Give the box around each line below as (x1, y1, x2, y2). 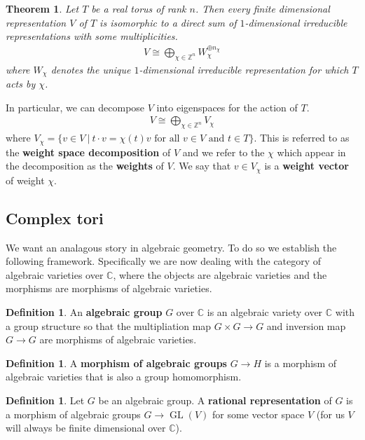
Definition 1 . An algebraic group (6, 304, 163, 319)
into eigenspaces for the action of (156, 99, 298, 114)
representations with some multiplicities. (6, 29, 178, 43)
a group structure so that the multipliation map (6, 318, 212, 333)
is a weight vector (264, 158, 349, 173)
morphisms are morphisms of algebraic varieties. (6, 281, 212, 296)
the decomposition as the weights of (6, 158, 164, 173)
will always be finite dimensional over (6, 420, 166, 435)
